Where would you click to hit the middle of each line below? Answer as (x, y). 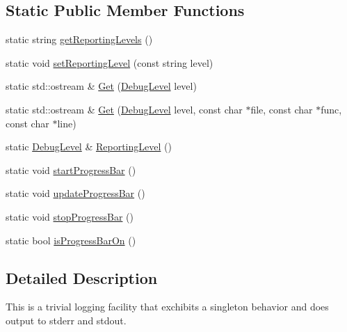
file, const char (282, 109)
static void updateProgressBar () (75, 193)
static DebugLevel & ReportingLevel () (89, 147)
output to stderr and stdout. (66, 320)
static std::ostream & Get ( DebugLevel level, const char (124, 109)
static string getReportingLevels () (79, 39)
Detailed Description (82, 277)
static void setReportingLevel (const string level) (110, 62)
